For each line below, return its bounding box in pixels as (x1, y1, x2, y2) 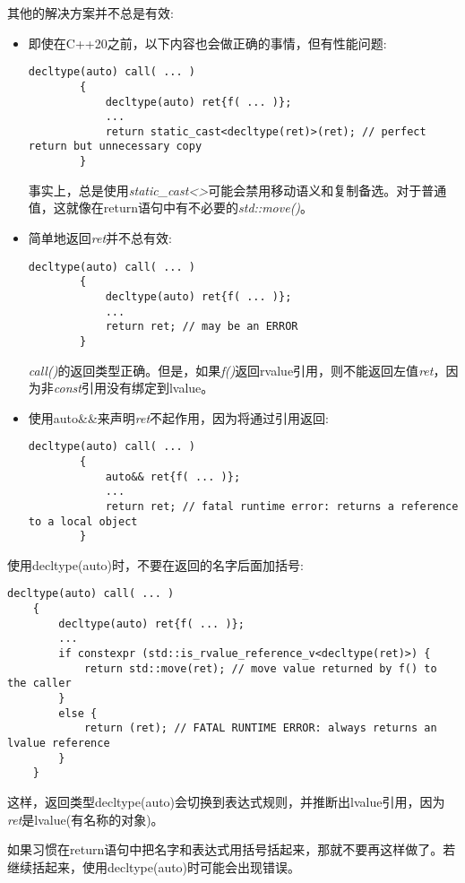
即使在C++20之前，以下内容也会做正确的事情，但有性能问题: (28, 33, 387, 52)
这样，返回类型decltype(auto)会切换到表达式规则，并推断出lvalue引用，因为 (7, 792, 445, 810)
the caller (7, 677, 72, 690)
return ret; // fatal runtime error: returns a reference (105, 499, 459, 513)
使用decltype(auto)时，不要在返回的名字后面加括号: (7, 555, 304, 574)
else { (58, 706, 98, 720)
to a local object (28, 515, 138, 528)
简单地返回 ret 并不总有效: (28, 228, 172, 247)
